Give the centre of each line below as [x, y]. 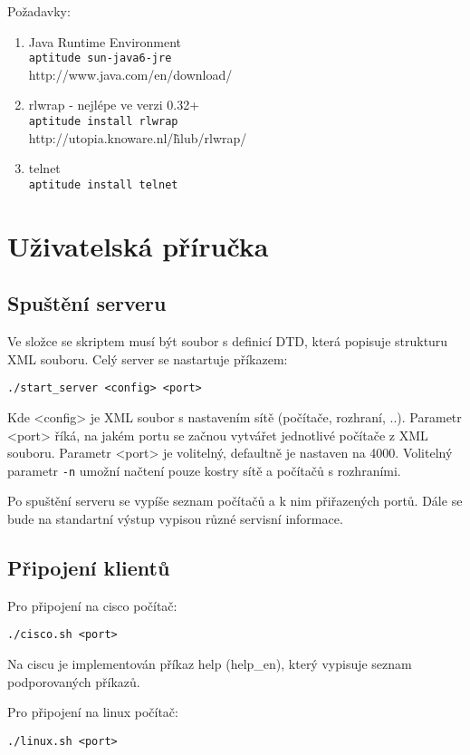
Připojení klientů [89, 567]
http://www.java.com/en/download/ [130, 74]
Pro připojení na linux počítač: [93, 712]
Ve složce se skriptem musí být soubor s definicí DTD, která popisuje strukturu [228, 341]
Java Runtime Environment [105, 41]
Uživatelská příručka [138, 245]
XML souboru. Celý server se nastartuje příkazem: [148, 358]
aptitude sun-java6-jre [100, 58]
